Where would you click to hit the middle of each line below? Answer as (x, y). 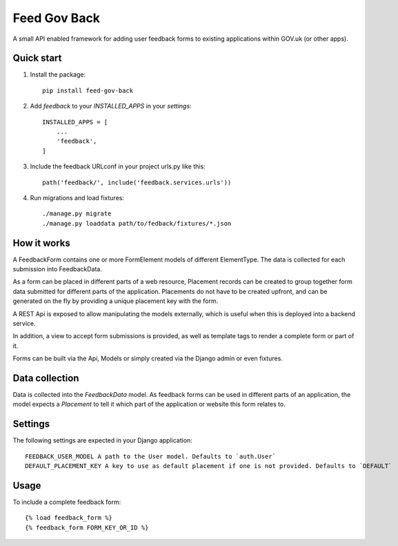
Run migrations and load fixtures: (77, 197)
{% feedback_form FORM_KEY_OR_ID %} (87, 527)
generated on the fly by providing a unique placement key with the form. (116, 301)
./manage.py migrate (77, 214)
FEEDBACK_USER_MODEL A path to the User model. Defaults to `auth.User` (150, 456)
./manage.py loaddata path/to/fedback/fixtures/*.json (137, 223)
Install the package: (58, 75)
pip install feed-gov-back (88, 90)
